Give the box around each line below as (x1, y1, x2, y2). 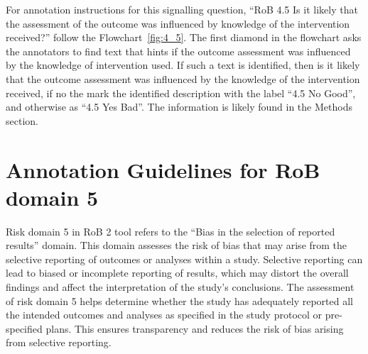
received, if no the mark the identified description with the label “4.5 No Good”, (6, 85, 356, 100)
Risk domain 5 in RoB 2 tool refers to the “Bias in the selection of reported (6, 223, 335, 238)
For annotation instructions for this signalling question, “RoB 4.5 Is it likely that (6, 2, 358, 16)
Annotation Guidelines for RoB (6, 155, 320, 184)
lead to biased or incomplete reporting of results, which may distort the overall (6, 265, 349, 280)
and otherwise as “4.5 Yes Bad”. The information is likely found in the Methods (6, 99, 352, 114)
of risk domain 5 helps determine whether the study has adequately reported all (6, 293, 353, 308)
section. (6, 113, 38, 128)
